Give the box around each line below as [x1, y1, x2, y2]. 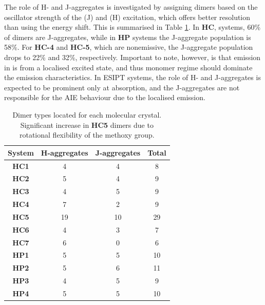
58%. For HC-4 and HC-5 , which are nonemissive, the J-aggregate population [4, 42, 253, 52]
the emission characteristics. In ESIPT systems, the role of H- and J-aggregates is [4, 72, 261, 83]
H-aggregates [41, 147, 88, 158]
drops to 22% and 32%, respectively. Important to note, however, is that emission [4, 51, 261, 62]
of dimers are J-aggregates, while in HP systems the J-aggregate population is [4, 31, 251, 42]
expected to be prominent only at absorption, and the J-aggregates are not [4, 82, 240, 92]
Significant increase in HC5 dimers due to [20, 119, 154, 130]
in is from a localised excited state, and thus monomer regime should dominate [4, 62, 253, 72]
